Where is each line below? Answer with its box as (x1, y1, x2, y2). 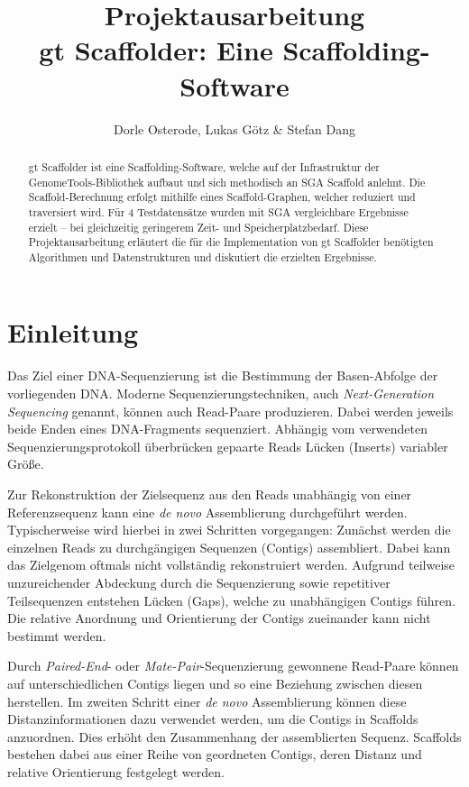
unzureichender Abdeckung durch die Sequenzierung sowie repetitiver (7, 572, 391, 591)
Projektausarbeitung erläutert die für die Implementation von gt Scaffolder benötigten (28, 234, 434, 250)
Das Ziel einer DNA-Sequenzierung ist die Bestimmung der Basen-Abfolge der (7, 366, 438, 385)
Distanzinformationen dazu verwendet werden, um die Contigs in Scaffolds (7, 709, 418, 728)
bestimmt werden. (7, 626, 106, 645)
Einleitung (7, 314, 139, 351)
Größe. (7, 454, 44, 473)
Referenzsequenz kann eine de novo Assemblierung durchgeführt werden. (7, 502, 408, 521)
